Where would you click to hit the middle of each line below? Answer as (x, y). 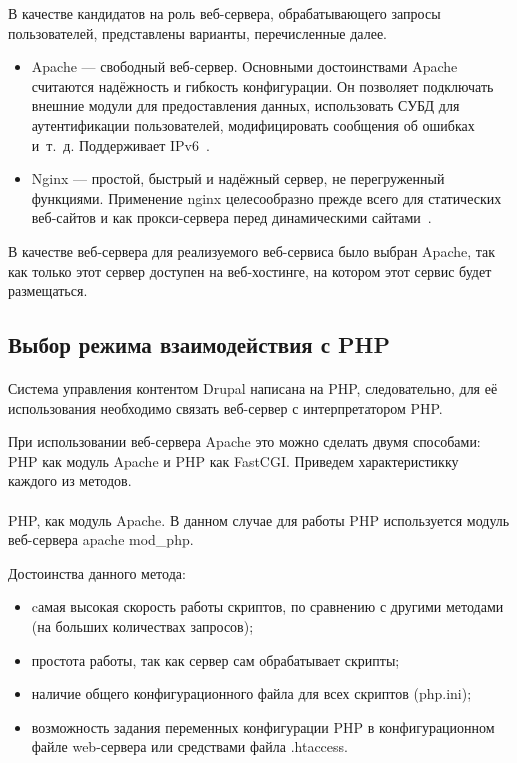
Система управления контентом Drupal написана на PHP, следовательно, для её (253, 388)
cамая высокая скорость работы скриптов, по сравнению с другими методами (267, 606)
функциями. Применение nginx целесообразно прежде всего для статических (266, 197)
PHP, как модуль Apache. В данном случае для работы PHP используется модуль (259, 519)
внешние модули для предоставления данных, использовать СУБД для (245, 105)
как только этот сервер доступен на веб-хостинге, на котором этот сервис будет (250, 270)
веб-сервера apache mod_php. (101, 539)
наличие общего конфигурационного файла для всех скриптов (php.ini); (251, 693)
